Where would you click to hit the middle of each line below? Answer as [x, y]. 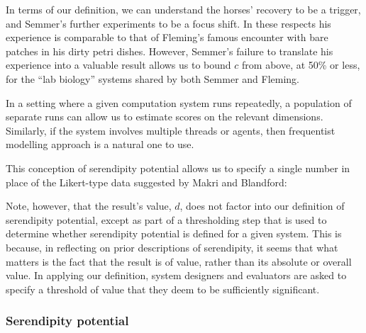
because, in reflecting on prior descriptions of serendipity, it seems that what [172, 247]
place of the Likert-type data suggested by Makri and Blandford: [146, 182]
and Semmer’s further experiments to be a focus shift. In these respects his [168, 23]
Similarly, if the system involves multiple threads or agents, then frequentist [171, 130]
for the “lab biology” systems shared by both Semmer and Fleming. [153, 78]
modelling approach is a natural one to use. [100, 144]
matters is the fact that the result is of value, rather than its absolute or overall [179, 261]
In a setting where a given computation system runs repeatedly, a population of [179, 102]
